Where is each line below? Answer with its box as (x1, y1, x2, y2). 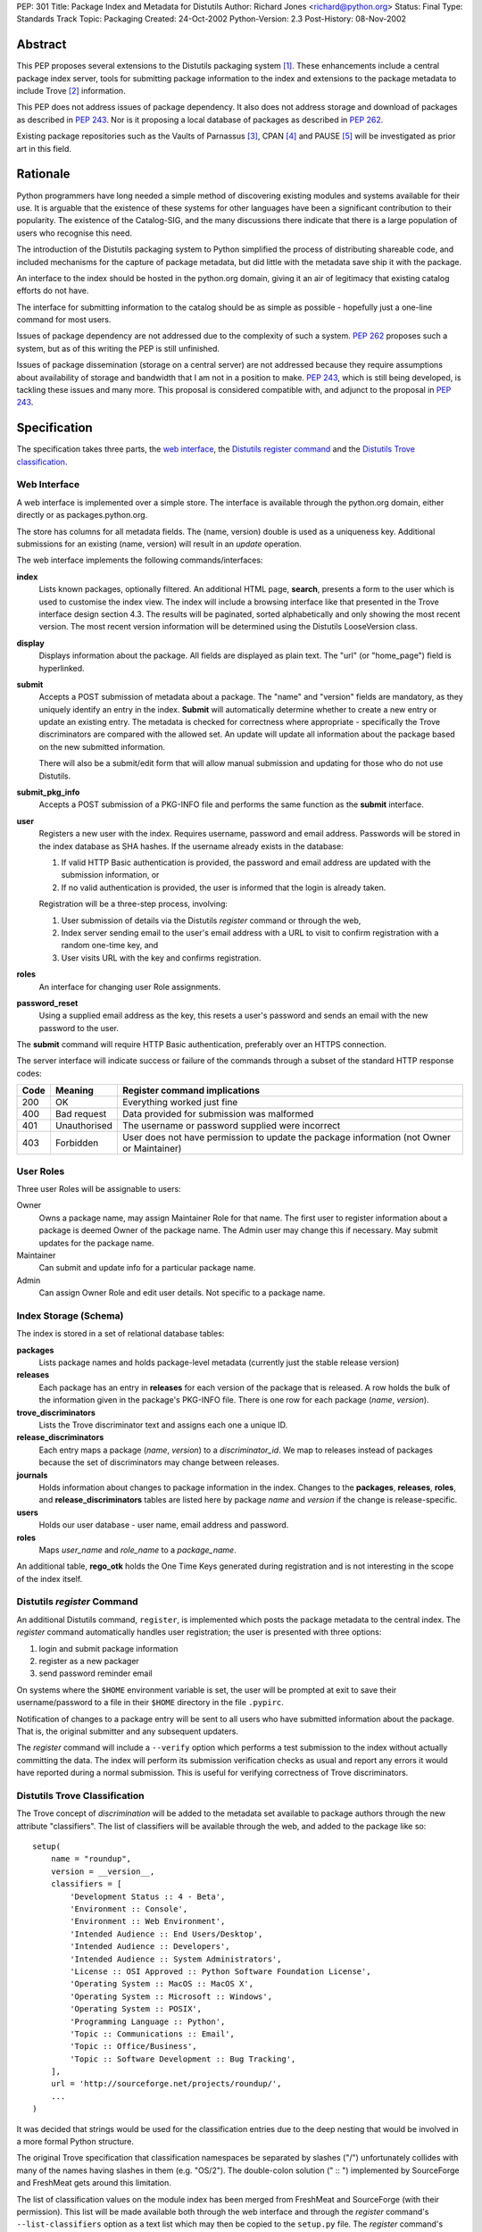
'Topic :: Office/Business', (70, 2041, 198, 2052)
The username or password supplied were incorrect (121, 1120, 341, 1132)
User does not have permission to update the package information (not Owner (121, 1131, 451, 1144)
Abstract (16, 37, 67, 53)
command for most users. (16, 314, 112, 325)
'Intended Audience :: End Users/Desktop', (70, 1928, 263, 1939)
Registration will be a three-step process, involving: (38, 898, 228, 910)
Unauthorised (54, 1120, 113, 1132)
